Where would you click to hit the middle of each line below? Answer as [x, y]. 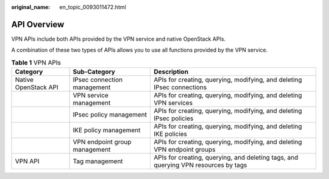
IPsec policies [173, 118]
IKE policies [170, 134]
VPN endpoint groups [184, 150]
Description [171, 72]
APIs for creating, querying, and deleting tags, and [226, 158]
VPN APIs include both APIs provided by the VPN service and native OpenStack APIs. [119, 39]
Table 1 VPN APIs [36, 62]
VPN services [173, 103]
